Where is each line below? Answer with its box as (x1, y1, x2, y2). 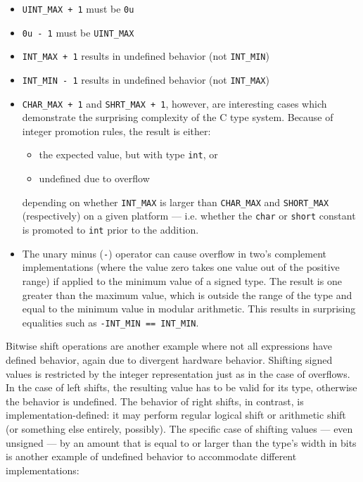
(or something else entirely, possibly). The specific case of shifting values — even (6, 421, 353, 436)
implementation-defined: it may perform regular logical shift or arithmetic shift (6, 407, 346, 422)
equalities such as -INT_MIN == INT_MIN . (22, 315, 199, 329)
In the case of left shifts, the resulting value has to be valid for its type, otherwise (6, 380, 357, 395)
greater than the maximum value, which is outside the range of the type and (22, 287, 352, 302)
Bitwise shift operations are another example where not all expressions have (6, 338, 332, 353)
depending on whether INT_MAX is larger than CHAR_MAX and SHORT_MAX (22, 194, 329, 209)
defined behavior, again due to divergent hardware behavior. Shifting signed (6, 352, 333, 367)
